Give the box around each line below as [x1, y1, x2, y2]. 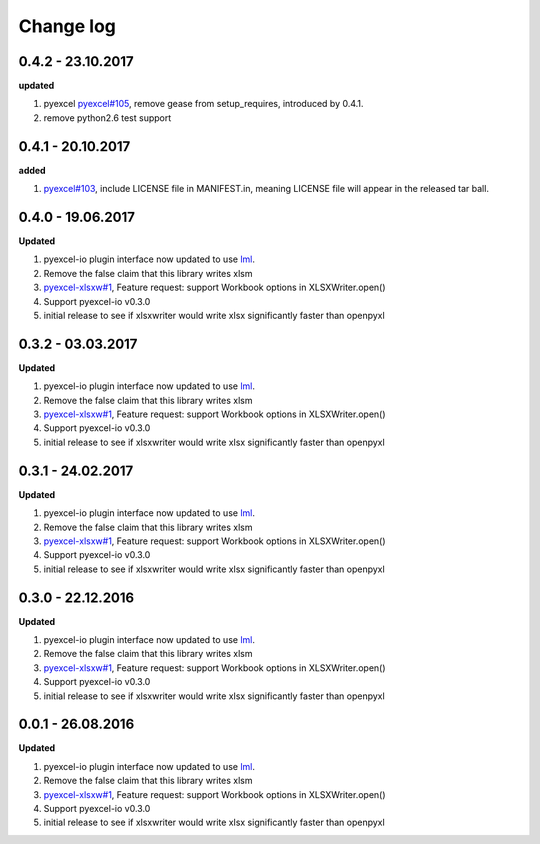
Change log [18, 15, 117, 37]
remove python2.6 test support [43, 111, 172, 124]
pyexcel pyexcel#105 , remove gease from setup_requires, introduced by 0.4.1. [43, 98, 364, 110]
